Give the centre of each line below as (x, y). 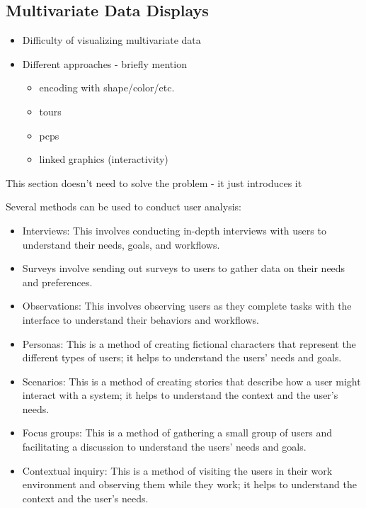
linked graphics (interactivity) (104, 159)
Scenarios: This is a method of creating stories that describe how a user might (191, 381)
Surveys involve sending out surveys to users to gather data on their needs (184, 268)
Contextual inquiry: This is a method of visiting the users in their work (177, 470)
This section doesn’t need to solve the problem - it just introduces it (154, 182)
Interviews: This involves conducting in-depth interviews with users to (174, 230)
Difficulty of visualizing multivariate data (111, 40)
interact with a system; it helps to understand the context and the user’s (180, 395)
